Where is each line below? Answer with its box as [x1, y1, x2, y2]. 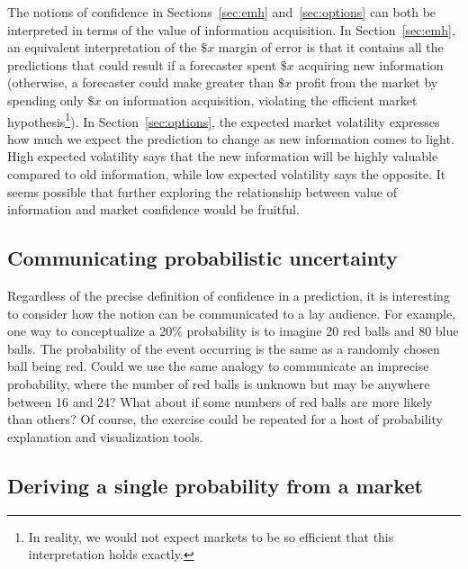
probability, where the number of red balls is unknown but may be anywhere [7, 374, 430, 393]
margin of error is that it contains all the [218, 38, 444, 57]
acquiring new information [298, 55, 444, 74]
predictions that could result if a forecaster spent [7, 55, 277, 74]
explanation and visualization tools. [7, 427, 203, 446]
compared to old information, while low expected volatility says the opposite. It [7, 165, 446, 183]
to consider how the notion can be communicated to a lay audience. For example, [7, 303, 456, 322]
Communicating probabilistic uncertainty [7, 244, 398, 272]
